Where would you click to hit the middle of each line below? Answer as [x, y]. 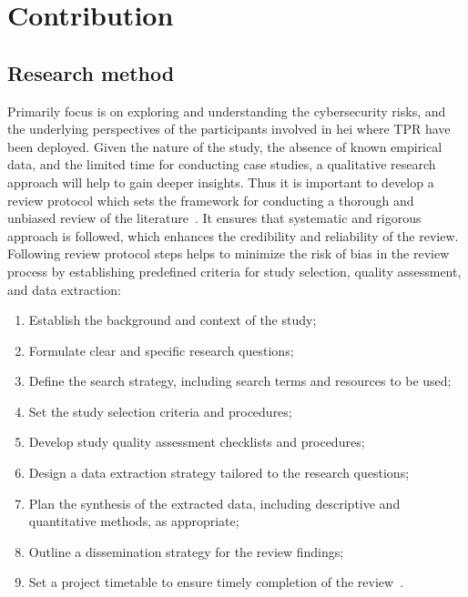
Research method [91, 72]
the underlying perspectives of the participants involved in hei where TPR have [229, 129]
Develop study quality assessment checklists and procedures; [197, 442]
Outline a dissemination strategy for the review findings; [186, 551]
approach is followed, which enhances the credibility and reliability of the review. [233, 235]
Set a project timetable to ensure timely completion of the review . [216, 582]
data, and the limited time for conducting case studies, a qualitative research [222, 164]
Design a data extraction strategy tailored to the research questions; [219, 473]
